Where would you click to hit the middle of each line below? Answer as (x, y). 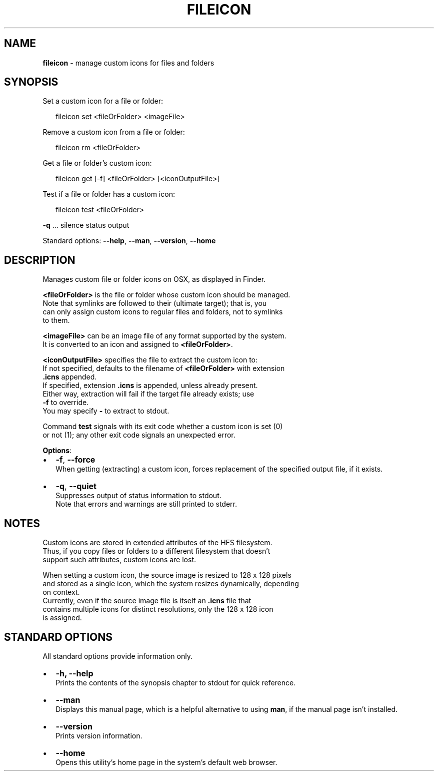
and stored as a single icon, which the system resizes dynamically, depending (171, 584)
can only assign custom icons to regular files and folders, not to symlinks (163, 312)
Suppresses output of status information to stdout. (138, 496)
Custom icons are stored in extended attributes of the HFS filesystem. (157, 543)
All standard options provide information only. (117, 656)
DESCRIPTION (40, 260)
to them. (56, 320)
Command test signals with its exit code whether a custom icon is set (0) (163, 427)
